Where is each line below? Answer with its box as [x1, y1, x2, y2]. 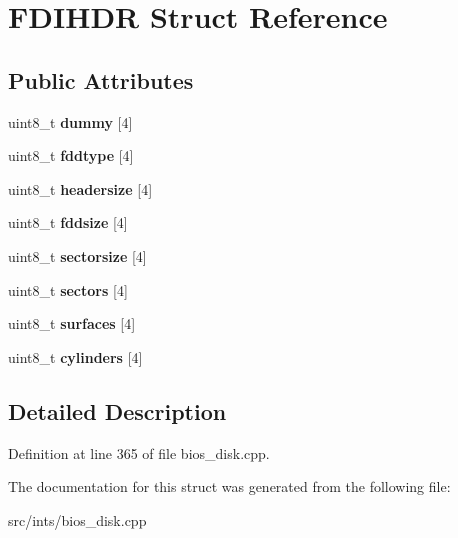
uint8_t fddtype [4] [8, 145, 134, 166]
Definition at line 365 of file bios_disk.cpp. [8, 442, 270, 463]
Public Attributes [8, 64, 194, 95]
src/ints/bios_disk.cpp [8, 509, 147, 530]
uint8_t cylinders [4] [8, 346, 143, 367]
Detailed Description [8, 395, 227, 426]
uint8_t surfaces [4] [8, 313, 136, 334]
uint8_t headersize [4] [8, 178, 153, 199]
